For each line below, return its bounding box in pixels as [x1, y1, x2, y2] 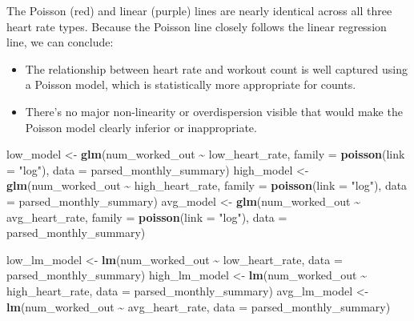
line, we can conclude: [6, 34, 114, 50]
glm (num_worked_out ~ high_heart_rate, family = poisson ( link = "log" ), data [6, 177, 408, 194]
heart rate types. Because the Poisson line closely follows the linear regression [6, 18, 387, 34]
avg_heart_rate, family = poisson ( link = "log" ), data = [6, 208, 287, 225]
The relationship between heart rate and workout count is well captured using [25, 60, 408, 77]
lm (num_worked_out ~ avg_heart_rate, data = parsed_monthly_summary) [6, 298, 391, 315]
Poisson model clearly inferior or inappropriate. [25, 118, 257, 135]
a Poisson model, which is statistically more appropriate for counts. [25, 76, 356, 93]
